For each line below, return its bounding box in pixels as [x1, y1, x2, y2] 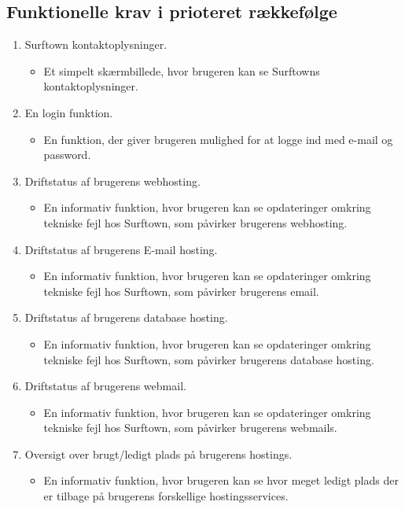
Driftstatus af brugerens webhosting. [24, 172, 201, 189]
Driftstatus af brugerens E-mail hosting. [24, 241, 218, 257]
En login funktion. [24, 104, 113, 120]
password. [43, 146, 91, 163]
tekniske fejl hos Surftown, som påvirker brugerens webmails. [43, 419, 337, 436]
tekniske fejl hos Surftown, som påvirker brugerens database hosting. [43, 351, 374, 367]
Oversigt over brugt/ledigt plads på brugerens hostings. [24, 445, 293, 462]
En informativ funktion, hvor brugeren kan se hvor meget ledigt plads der [43, 472, 399, 489]
